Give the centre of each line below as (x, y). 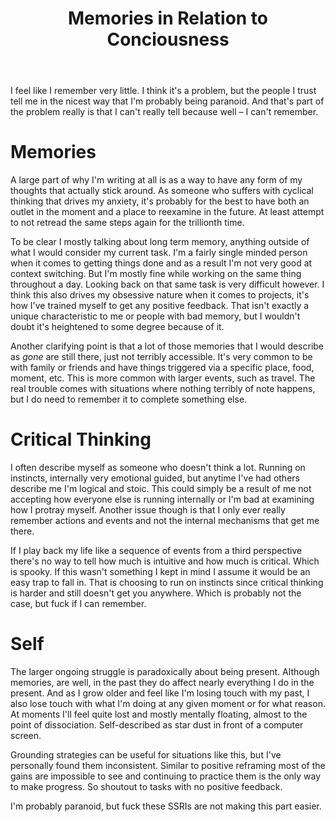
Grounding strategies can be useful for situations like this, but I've (146, 755)
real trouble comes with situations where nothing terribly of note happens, (163, 389)
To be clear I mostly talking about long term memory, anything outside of (160, 242)
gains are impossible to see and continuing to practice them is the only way (166, 776)
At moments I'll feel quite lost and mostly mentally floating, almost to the (159, 714)
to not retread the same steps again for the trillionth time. (127, 223)
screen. (26, 735)
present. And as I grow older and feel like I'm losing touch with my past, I (160, 693)
